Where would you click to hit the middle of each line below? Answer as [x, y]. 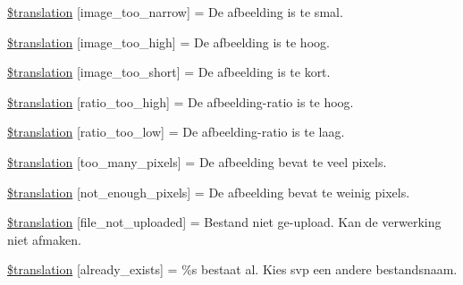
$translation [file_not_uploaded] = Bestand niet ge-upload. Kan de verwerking [224, 222]
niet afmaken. [44, 239]
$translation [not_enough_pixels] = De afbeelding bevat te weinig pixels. [209, 192]
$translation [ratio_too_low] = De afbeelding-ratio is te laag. [176, 132]
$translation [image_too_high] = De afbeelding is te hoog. [168, 42]
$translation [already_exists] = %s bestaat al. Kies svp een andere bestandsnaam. [232, 269]
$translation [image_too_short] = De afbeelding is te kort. [169, 72]
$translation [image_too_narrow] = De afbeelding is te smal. [175, 12]
